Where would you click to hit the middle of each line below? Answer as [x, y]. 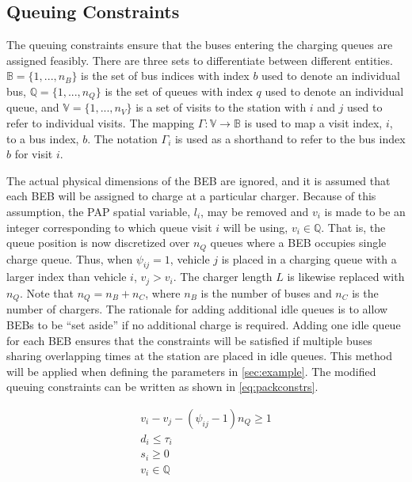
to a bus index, [43, 138]
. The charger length [223, 277]
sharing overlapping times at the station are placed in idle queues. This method [200, 356]
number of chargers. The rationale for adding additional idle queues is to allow [197, 309]
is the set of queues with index [179, 91]
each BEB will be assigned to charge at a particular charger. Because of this [191, 196]
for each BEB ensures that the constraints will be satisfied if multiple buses [189, 340]
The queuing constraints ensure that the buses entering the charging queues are [200, 45]
